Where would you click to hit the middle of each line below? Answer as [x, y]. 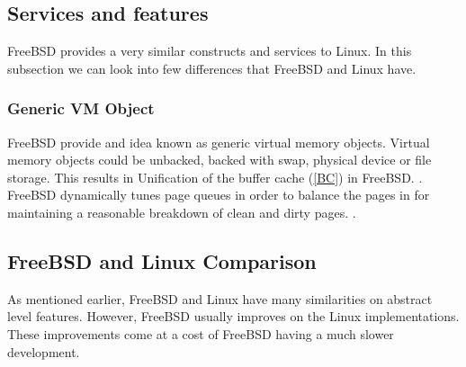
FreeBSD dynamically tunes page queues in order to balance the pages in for [219, 195]
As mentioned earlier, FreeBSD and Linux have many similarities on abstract [220, 298]
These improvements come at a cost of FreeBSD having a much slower [201, 333]
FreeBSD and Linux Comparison [162, 260]
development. [44, 351]
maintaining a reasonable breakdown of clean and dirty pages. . [182, 212]
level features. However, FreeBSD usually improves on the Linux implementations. [233, 316]
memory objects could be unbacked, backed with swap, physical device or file [220, 160]
